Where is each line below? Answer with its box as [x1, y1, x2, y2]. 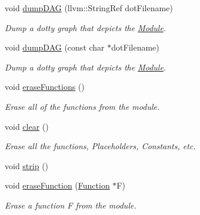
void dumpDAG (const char [5, 41, 105, 53]
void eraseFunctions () [5, 80, 85, 93]
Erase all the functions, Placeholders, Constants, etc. [5, 140, 196, 152]
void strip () [5, 159, 49, 172]
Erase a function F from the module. [5, 199, 136, 211]
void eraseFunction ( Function [5, 179, 110, 192]
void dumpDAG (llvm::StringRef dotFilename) [5, 2, 173, 14]
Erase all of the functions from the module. [5, 100, 160, 112]
